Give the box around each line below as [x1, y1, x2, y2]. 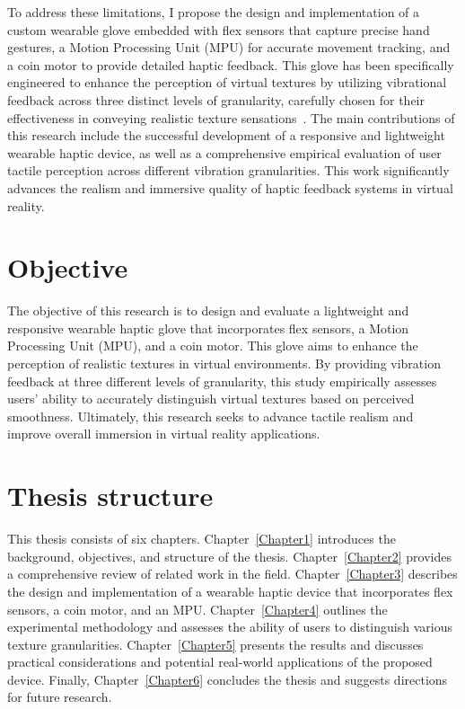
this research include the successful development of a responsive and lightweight [7, 126, 445, 145]
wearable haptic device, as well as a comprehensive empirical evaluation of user [7, 143, 442, 162]
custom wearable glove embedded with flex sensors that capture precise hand [7, 20, 430, 39]
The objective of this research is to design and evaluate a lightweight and [7, 301, 409, 320]
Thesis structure [7, 477, 214, 514]
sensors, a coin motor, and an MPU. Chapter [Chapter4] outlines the [7, 599, 388, 618]
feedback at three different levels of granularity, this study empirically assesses [7, 371, 437, 390]
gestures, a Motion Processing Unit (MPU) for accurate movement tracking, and [7, 38, 451, 57]
